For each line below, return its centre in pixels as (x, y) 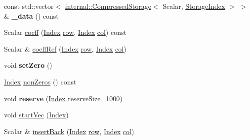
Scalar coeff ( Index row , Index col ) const (65, 32)
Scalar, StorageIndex (194, 6)
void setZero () (28, 65)
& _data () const (31, 15)
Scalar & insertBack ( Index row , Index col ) (69, 131)
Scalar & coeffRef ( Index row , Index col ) (65, 48)
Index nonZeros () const (40, 81)
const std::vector (29, 6)
